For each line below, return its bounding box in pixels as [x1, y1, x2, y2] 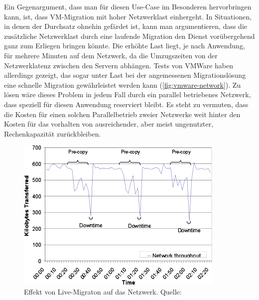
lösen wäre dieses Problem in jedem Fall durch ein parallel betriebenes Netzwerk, [4, 89, 251, 100]
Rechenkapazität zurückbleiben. [4, 128, 101, 139]
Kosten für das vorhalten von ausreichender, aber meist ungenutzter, [4, 119, 214, 129]
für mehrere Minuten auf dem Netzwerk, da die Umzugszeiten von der [4, 50, 218, 60]
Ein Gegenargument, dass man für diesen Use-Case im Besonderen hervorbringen [4, 1, 252, 11]
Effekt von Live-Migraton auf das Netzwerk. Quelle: [24, 286, 182, 297]
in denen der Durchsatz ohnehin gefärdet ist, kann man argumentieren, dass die [4, 21, 247, 31]
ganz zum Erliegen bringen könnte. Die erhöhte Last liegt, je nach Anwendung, [4, 40, 245, 51]
